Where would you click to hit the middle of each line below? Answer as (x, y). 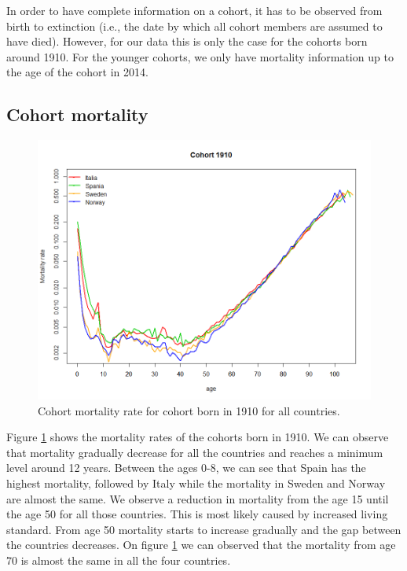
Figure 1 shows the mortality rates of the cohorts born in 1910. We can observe (198, 437)
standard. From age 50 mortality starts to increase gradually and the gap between (204, 529)
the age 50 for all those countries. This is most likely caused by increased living (197, 514)
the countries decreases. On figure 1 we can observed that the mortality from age (201, 545)
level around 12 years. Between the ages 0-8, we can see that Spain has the (186, 468)
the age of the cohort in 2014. (77, 72)
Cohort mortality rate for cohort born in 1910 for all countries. (189, 410)
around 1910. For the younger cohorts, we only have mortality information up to (200, 56)
